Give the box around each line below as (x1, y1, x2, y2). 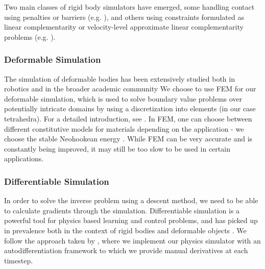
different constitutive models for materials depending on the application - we (4, 123, 244, 134)
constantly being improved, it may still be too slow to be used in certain (4, 143, 230, 154)
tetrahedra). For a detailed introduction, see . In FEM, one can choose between (4, 113, 252, 124)
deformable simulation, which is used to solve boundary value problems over (4, 93, 243, 104)
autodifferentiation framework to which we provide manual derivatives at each (4, 245, 248, 256)
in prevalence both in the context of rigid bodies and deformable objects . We (4, 225, 247, 235)
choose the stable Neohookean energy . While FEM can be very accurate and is (4, 133, 253, 144)
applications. (4, 153, 44, 164)
